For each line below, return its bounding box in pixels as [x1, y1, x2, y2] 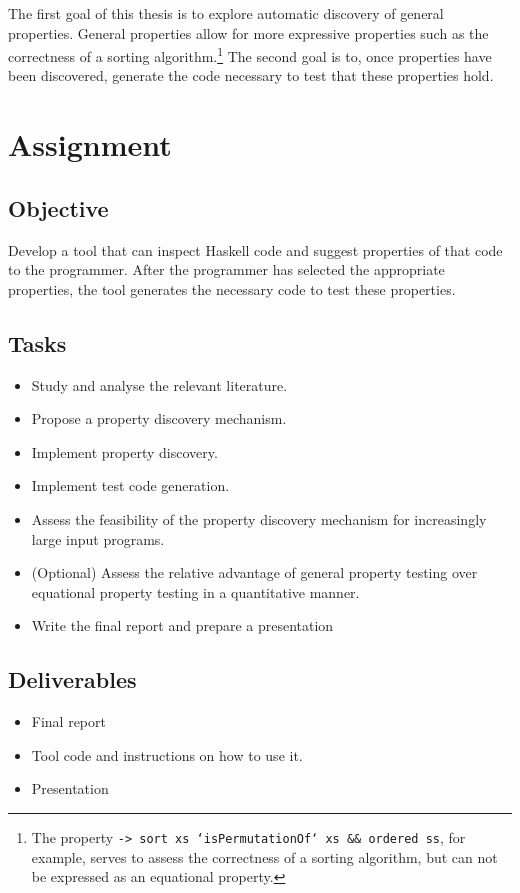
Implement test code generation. [31, 475, 230, 496]
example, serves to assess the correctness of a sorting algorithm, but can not [31, 846, 498, 867]
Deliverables [8, 664, 137, 695]
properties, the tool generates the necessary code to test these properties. [8, 278, 456, 299]
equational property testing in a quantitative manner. [31, 581, 360, 602]
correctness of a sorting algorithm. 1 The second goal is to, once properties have [8, 43, 492, 66]
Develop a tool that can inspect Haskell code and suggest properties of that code [8, 239, 503, 260]
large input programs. [31, 528, 165, 549]
